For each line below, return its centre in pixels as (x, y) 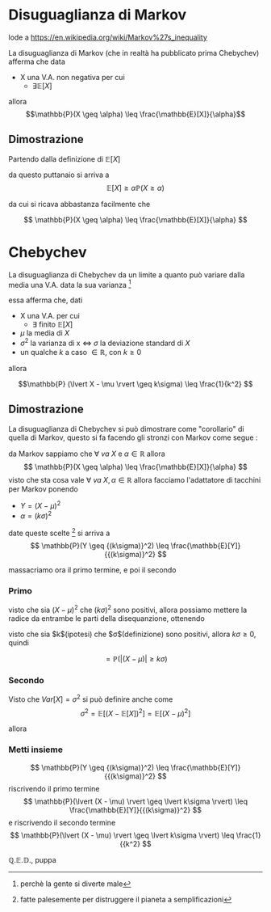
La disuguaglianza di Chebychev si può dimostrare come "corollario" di (126, 429)
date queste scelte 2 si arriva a (59, 532)
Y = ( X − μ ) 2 (40, 505)
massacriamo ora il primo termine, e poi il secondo (92, 570)
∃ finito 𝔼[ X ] (52, 324)
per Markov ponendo (43, 489)
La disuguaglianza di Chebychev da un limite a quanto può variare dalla (127, 274)
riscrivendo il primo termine (54, 788)
